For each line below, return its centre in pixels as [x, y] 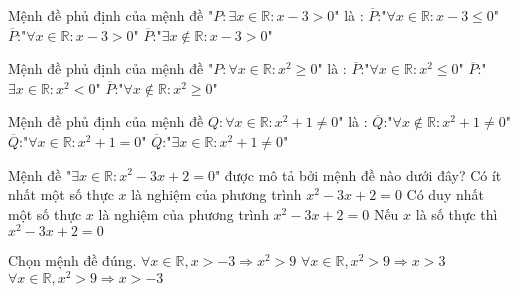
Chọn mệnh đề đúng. [72, 260]
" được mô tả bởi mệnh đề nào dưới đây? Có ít [358, 174]
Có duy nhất [445, 194]
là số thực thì [456, 213]
